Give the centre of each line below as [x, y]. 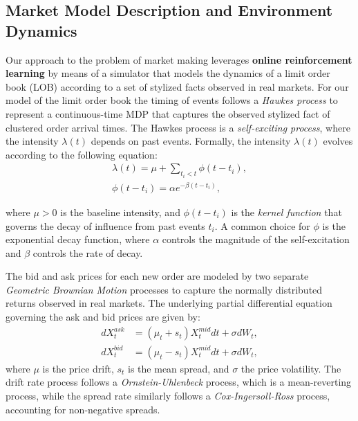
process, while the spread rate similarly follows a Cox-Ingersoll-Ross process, [168, 395]
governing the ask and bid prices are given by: [103, 317]
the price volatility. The [291, 368]
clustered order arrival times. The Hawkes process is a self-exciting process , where [178, 127]
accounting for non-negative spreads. [83, 409]
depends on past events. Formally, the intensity [191, 141]
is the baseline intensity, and [120, 212]
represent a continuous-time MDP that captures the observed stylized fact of [168, 113]
